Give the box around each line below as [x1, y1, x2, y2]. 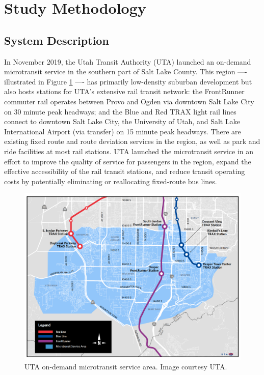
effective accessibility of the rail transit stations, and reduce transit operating [4, 166, 245, 177]
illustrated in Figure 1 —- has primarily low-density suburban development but [4, 76, 252, 86]
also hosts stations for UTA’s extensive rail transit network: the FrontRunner [4, 86, 245, 97]
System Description [4, 32, 109, 48]
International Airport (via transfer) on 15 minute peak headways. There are [4, 126, 241, 136]
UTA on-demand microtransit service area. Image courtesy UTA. [24, 361, 227, 372]
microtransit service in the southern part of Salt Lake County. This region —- [4, 66, 247, 77]
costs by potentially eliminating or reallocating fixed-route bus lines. [4, 176, 217, 186]
